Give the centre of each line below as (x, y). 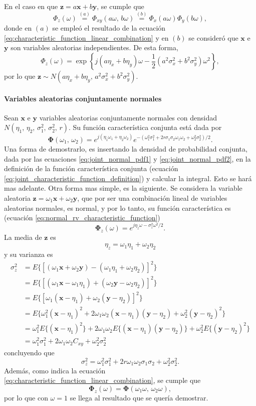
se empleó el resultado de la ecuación (109, 28)
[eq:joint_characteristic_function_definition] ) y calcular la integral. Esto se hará (128, 178)
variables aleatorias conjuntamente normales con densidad (128, 117)
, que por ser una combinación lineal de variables (152, 197)
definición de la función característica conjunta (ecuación (91, 168)
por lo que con (26, 397)
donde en (18, 28)
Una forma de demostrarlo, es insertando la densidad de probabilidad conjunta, (126, 148)
